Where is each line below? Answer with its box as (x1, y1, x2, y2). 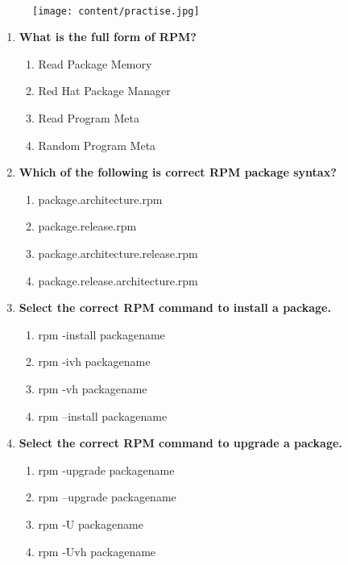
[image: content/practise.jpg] (32, 5, 200, 17)
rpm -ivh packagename (38, 353, 151, 370)
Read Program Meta (38, 110, 139, 127)
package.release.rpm (38, 218, 137, 235)
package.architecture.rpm (38, 190, 163, 207)
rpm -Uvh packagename (38, 542, 156, 559)
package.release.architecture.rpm (38, 272, 198, 289)
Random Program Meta (38, 136, 156, 153)
